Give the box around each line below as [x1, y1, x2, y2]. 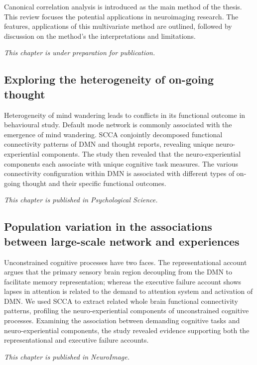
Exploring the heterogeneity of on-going [4, 72, 214, 87]
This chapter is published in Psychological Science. [4, 194, 158, 205]
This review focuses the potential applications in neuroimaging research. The [4, 11, 239, 21]
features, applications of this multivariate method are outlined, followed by [4, 21, 232, 31]
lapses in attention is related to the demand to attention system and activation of [4, 286, 253, 296]
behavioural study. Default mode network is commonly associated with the [4, 119, 232, 130]
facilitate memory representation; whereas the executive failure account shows [4, 276, 242, 286]
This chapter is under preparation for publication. [4, 47, 155, 58]
